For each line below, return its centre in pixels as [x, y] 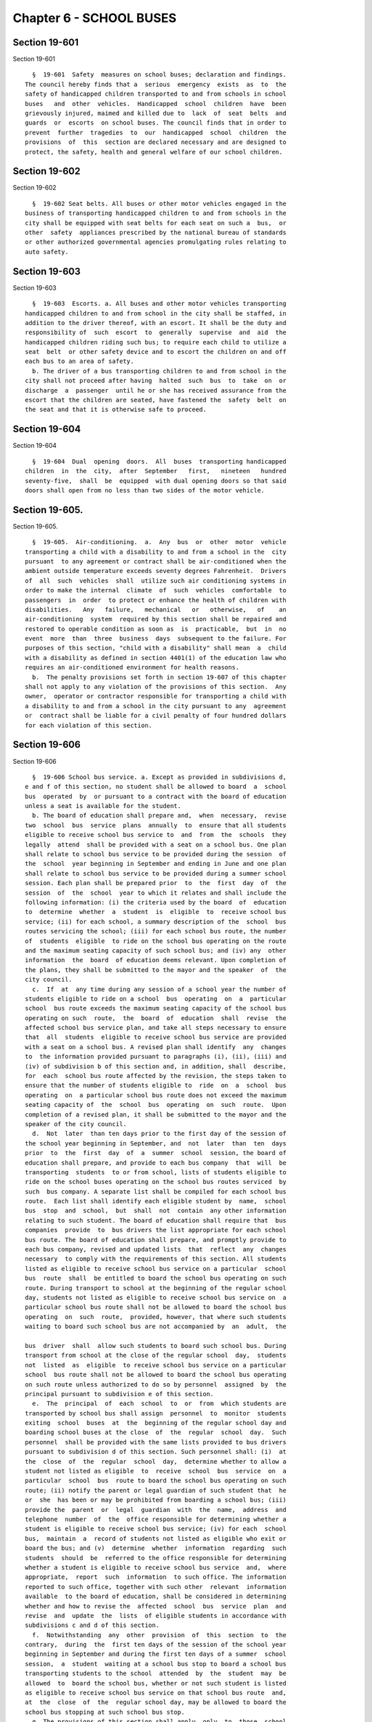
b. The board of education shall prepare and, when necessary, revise [159, 816]
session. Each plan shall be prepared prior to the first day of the [156, 883]
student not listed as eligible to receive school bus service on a [156, 1471]
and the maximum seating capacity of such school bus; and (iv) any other [156, 950]
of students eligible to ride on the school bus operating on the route [156, 941]
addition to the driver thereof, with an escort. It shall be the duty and [156, 323]
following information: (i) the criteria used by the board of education [156, 902]
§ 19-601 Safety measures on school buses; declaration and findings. [159, 75]
